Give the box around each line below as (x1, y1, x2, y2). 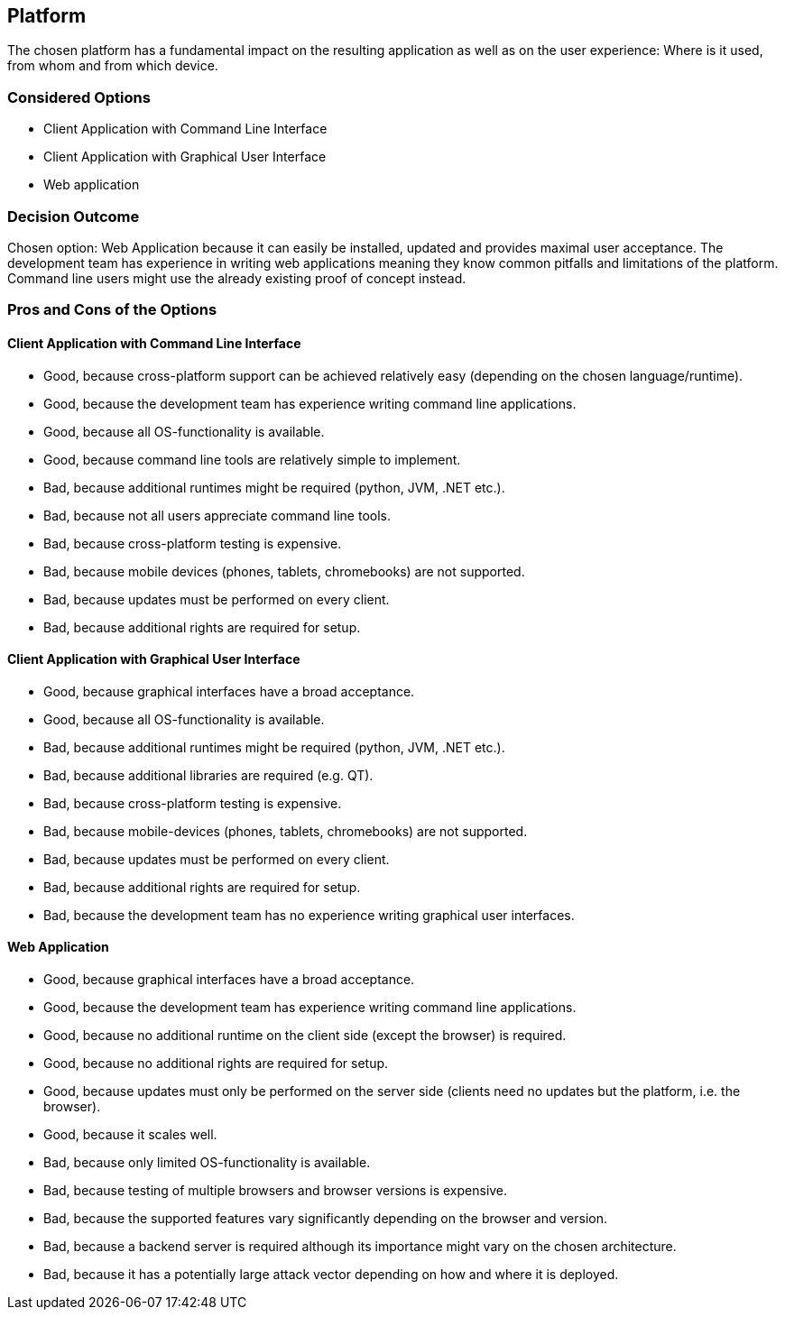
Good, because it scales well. (43, 1126, 217, 1142)
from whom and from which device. (7, 58, 218, 74)
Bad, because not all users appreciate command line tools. (43, 507, 392, 523)
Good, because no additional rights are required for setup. (43, 1055, 389, 1071)
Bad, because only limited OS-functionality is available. (43, 1154, 371, 1170)
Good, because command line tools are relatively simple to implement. (43, 451, 461, 467)
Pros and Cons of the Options (7, 300, 217, 319)
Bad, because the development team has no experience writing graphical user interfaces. (43, 907, 575, 923)
